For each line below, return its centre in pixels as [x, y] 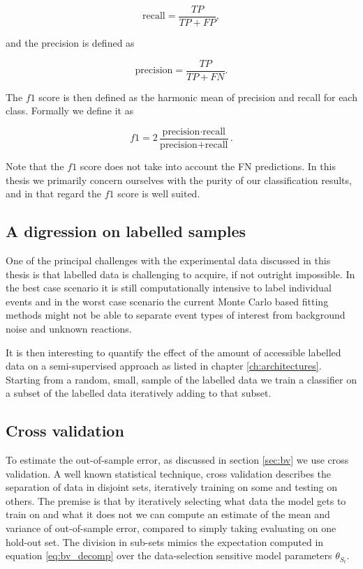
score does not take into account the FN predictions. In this [208, 166]
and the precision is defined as [70, 43]
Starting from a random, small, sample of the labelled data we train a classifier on [181, 379]
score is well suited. [159, 194]
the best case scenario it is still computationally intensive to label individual [169, 288]
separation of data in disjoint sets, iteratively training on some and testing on [172, 487]
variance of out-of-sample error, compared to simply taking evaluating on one [171, 528]
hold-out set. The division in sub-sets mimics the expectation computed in [165, 541]
